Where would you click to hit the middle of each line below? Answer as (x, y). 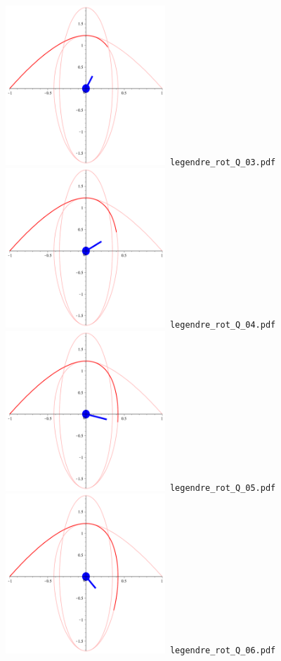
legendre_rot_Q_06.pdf (223, 651)
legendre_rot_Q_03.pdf (223, 162)
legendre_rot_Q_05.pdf (223, 488)
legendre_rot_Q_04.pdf (223, 325)
